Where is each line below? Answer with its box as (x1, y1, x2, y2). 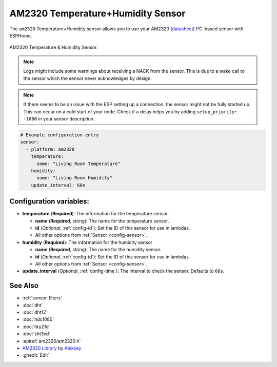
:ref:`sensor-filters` (22, 295, 63, 301)
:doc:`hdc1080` (22, 316, 54, 322)
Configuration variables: (9, 197, 90, 206)
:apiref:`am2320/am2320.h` (22, 338, 81, 344)
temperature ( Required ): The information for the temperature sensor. (22, 211, 169, 217)
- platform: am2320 (26, 146, 75, 152)
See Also (9, 281, 38, 290)
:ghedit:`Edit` (22, 352, 50, 358)
